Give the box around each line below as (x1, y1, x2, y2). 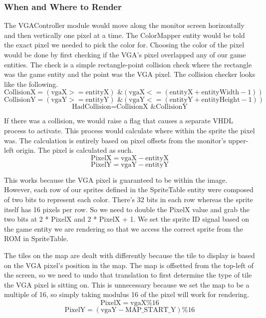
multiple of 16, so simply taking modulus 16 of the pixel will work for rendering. (4, 289, 250, 300)
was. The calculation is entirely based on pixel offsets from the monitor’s (4, 135, 226, 145)
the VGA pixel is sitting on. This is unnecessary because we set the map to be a (4, 279, 250, 290)
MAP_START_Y (125, 306, 176, 314)
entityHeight (201, 96, 240, 104)
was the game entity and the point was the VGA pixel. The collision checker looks (4, 69, 256, 79)
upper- (228, 135, 249, 145)
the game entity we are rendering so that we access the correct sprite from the (4, 223, 243, 234)
